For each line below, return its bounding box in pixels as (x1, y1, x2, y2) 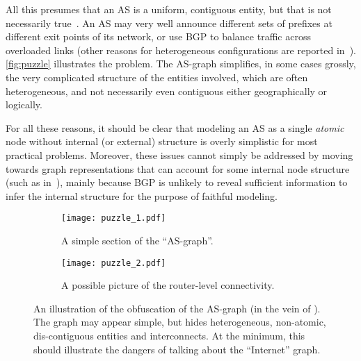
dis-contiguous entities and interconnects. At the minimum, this (33, 328, 305, 342)
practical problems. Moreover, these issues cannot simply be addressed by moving (6, 147, 353, 162)
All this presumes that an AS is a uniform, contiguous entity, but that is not (6, 2, 332, 16)
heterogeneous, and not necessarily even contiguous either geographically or (6, 83, 328, 98)
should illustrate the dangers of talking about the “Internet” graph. (33, 342, 321, 356)
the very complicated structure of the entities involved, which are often (6, 69, 308, 84)
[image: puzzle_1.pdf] (61, 213, 166, 224)
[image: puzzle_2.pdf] (61, 258, 166, 268)
